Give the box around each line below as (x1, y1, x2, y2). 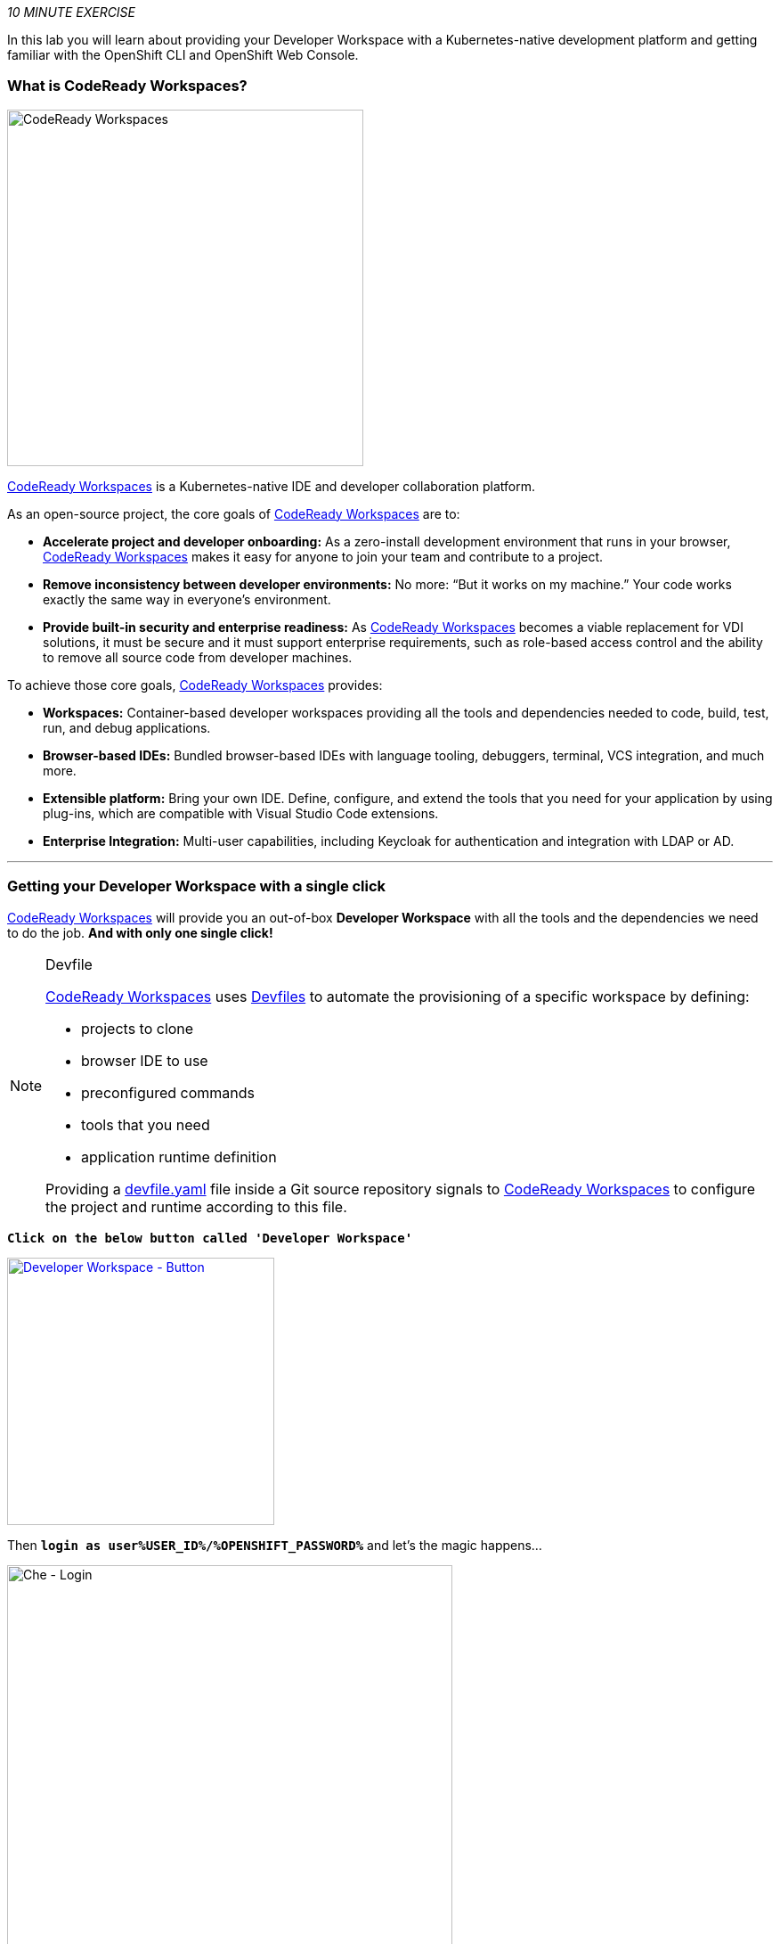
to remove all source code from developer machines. (43, 649, 353, 665)
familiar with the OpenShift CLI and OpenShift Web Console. (7, 47, 359, 62)
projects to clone (81, 1019, 194, 1038)
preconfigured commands (81, 1083, 256, 1102)
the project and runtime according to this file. (45, 1197, 347, 1216)
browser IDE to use (81, 1051, 208, 1070)
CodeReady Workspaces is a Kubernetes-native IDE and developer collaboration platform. (7, 478, 536, 494)
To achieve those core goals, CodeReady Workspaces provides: (7, 677, 383, 693)
